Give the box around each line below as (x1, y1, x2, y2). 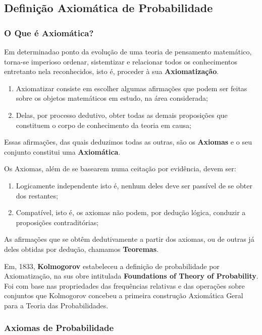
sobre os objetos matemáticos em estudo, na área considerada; (16, 93, 208, 103)
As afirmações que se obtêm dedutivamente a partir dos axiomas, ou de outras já (4, 234, 254, 244)
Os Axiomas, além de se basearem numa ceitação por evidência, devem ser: (4, 163, 236, 174)
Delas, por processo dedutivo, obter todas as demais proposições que (16, 109, 228, 120)
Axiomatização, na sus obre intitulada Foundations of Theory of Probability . (4, 271, 258, 281)
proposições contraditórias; (16, 217, 99, 227)
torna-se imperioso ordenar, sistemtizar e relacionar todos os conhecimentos (4, 56, 237, 66)
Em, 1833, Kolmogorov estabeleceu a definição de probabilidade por (4, 260, 220, 271)
